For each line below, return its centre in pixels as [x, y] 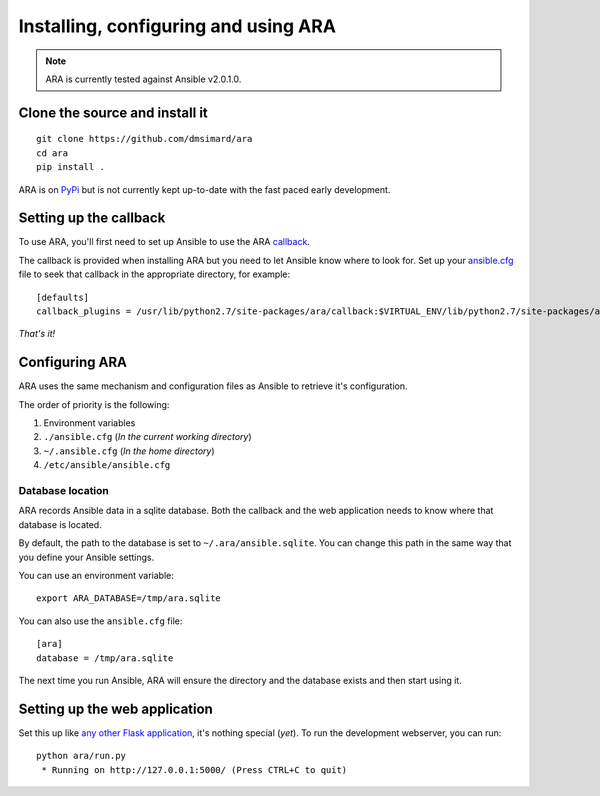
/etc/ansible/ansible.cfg [107, 465]
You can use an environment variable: [96, 575]
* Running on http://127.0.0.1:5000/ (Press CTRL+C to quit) [194, 769]
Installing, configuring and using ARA [177, 26]
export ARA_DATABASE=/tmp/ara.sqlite [129, 598]
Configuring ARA [72, 362]
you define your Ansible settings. [86, 557]
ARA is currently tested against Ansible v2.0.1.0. [143, 79]
